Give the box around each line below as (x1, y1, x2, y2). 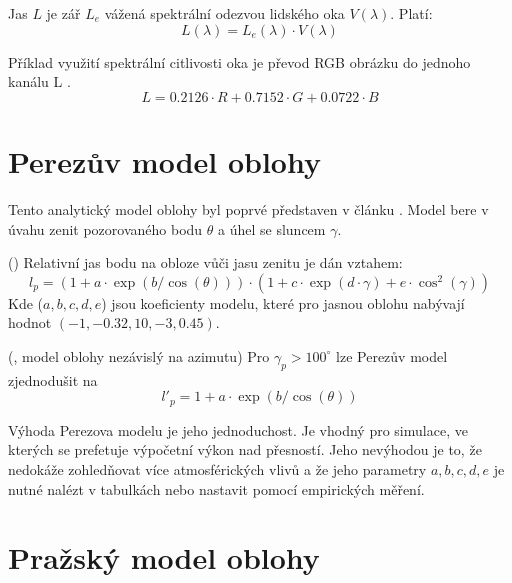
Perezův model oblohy (8, 140, 321, 181)
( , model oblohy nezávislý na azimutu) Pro (8, 345, 270, 366)
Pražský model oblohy (8, 537, 320, 578)
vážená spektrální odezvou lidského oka (104, 3, 345, 23)
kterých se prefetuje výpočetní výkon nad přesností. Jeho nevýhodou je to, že (8, 439, 482, 460)
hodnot (8, 312, 52, 333)
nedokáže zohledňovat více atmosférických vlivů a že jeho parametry (8, 458, 427, 479)
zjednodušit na (8, 369, 98, 390)
